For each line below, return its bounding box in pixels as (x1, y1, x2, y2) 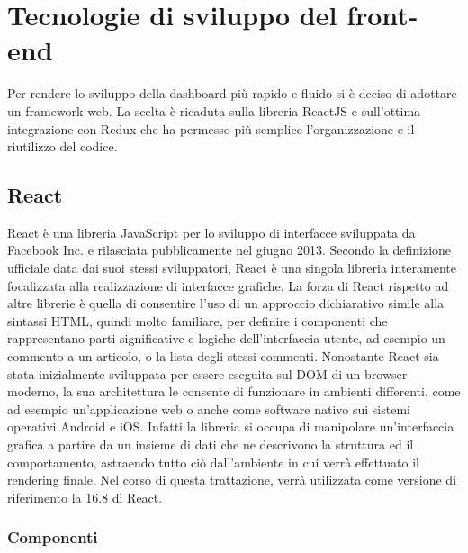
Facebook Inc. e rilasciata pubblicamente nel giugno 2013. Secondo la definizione (7, 240, 452, 259)
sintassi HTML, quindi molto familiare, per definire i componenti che (7, 311, 388, 330)
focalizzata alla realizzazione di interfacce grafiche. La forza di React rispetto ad (7, 276, 449, 295)
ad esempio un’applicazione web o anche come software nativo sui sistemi (7, 399, 410, 418)
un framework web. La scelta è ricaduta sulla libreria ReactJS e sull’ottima (7, 101, 421, 120)
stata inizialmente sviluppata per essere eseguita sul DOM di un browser (7, 364, 408, 383)
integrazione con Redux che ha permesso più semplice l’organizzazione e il (7, 119, 415, 138)
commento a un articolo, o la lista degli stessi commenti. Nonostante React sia (7, 347, 439, 366)
